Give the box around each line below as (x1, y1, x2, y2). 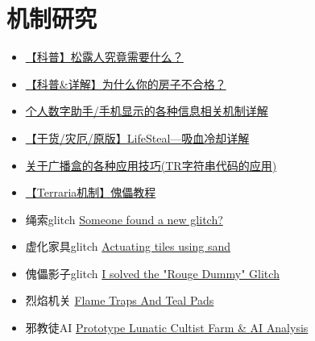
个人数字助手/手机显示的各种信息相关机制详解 (25, 102, 268, 119)
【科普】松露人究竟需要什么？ (25, 48, 184, 65)
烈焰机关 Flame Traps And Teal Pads (25, 292, 214, 309)
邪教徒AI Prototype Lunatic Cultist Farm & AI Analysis (25, 319, 309, 336)
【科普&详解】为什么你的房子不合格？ (25, 75, 226, 92)
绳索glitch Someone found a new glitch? (25, 210, 223, 227)
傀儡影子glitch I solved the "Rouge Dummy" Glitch (25, 264, 280, 281)
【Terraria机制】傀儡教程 (25, 184, 156, 201)
